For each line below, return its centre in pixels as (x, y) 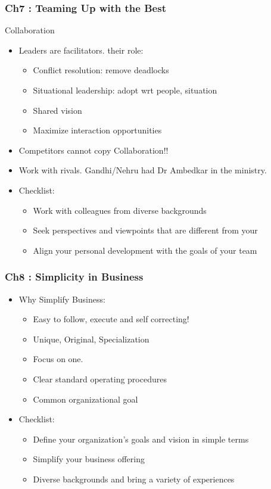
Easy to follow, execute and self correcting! (111, 319)
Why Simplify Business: (62, 299)
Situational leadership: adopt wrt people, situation (125, 90)
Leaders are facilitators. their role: (81, 50)
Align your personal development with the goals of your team (145, 250)
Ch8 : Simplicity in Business (74, 277)
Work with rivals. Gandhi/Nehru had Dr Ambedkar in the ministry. (143, 170)
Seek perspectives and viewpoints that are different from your (145, 230)
